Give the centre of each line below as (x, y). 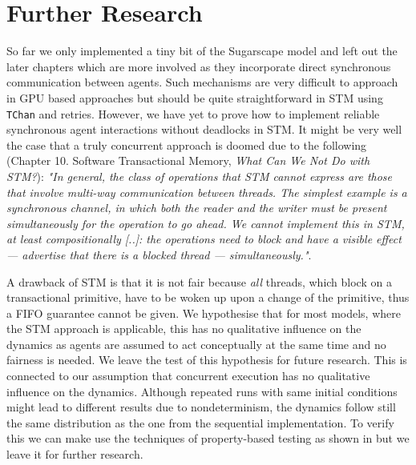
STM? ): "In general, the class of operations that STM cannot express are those (200, 176)
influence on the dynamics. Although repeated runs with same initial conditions (202, 391)
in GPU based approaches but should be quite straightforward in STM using (195, 97)
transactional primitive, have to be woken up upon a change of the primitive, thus (208, 297)
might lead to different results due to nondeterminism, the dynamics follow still (201, 407)
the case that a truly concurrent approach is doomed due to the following (187, 144)
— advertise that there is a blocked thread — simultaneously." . (159, 254)
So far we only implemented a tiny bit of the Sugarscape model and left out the (202, 51)
